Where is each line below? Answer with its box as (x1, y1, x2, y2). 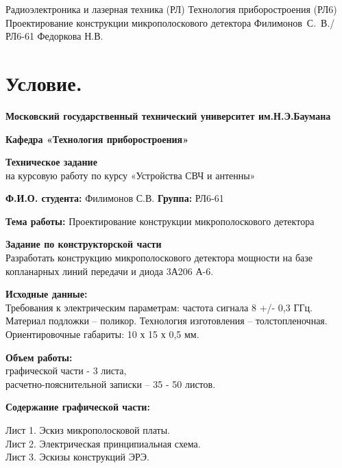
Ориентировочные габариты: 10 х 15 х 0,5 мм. (5, 327, 199, 341)
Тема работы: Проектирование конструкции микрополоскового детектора (5, 213, 315, 228)
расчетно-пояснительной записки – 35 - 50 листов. (5, 376, 216, 391)
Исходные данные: (5, 287, 88, 301)
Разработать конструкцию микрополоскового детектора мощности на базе (5, 250, 313, 265)
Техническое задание (5, 155, 97, 169)
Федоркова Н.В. (37, 29, 103, 43)
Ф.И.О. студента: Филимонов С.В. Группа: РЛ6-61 (5, 191, 224, 205)
